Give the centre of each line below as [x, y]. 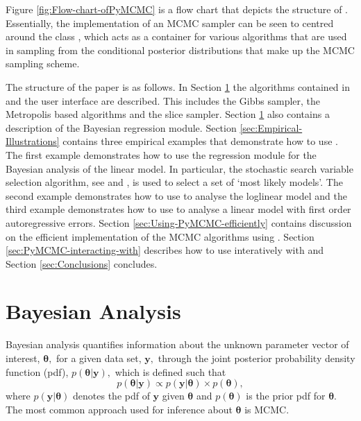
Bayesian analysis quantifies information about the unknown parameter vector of [177, 344]
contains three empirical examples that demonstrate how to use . [200, 141]
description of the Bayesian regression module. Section [121, 127]
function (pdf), [37, 371]
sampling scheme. [43, 63]
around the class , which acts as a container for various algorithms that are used [176, 36]
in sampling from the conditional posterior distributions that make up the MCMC [180, 50]
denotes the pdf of [111, 396]
